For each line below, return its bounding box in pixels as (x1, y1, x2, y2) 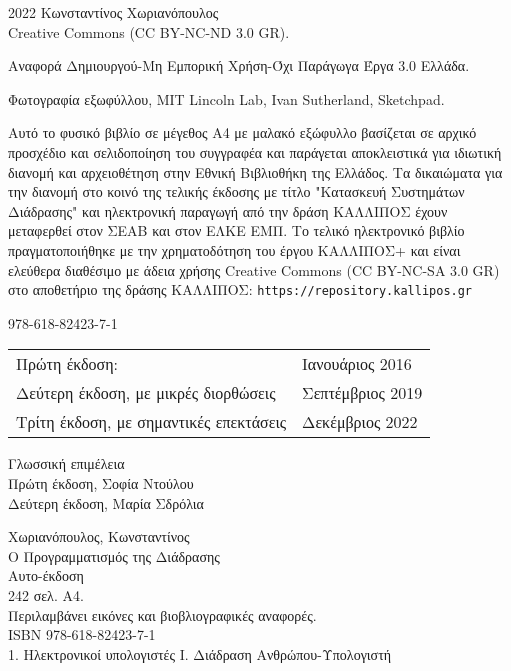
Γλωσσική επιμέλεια (8, 453, 125, 474)
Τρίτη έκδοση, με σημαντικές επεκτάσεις (16, 410, 287, 434)
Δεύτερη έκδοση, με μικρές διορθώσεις (16, 381, 276, 405)
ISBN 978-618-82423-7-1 (8, 624, 156, 645)
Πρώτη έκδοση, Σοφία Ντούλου (8, 472, 194, 493)
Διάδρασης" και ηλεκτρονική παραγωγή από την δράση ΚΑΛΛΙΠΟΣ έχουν (8, 200, 448, 221)
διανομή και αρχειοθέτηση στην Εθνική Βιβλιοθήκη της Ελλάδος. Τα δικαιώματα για (8, 161, 503, 182)
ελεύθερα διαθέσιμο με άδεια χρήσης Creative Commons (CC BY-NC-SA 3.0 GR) (8, 259, 500, 280)
